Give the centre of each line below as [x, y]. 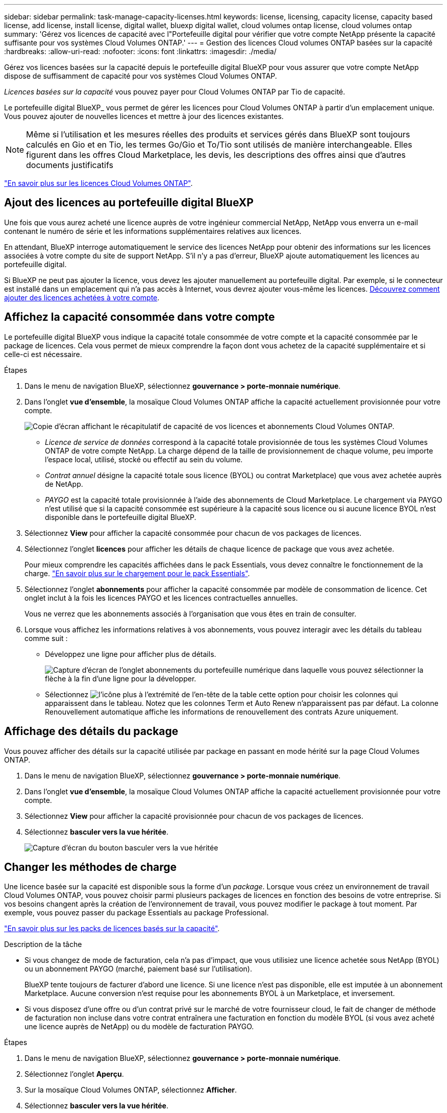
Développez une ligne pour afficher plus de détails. [131, 654]
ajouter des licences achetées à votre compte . [82, 297]
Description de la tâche [43, 944]
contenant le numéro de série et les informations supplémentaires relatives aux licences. [153, 231]
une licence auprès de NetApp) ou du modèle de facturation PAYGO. [139, 1027]
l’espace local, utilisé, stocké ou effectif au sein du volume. [144, 459]
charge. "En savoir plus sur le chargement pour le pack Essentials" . [137, 573]
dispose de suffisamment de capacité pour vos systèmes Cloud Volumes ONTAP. [141, 76]
